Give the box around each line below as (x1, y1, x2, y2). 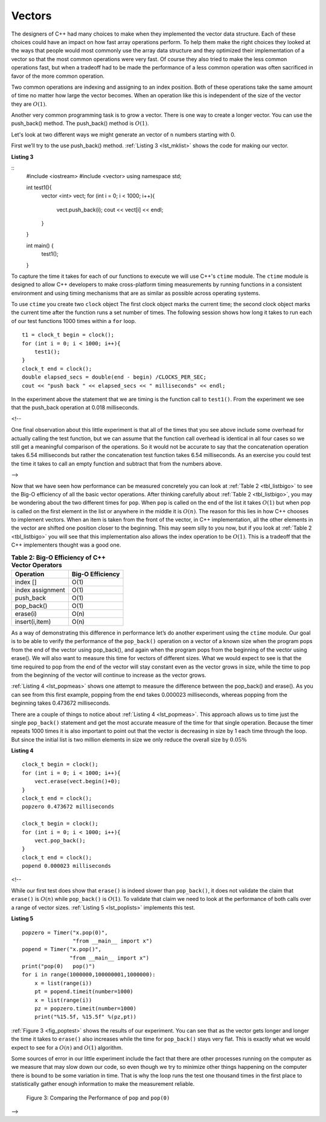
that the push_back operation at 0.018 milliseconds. (11, 404, 139, 411)
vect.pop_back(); (34, 837, 86, 844)
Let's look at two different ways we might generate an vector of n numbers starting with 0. (11, 130, 235, 138)
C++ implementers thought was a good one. (11, 541, 121, 549)
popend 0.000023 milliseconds (22, 862, 112, 870)
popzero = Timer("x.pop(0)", (22, 929, 108, 936)
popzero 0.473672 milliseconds (22, 803, 115, 810)
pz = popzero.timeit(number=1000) (34, 1005, 137, 1012)
